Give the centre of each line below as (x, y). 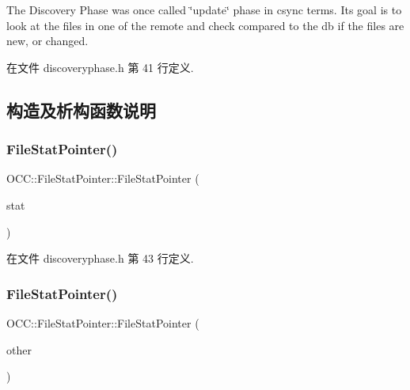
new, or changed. (47, 41)
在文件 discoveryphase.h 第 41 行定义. (100, 67)
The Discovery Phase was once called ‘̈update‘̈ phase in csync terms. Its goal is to (204, 9)
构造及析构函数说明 (81, 110)
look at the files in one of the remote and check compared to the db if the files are (205, 25)
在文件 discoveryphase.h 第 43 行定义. (100, 258)
